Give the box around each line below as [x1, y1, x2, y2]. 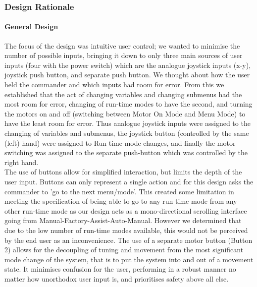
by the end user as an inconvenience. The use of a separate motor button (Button [4, 234, 253, 245]
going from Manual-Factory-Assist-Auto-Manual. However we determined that [4, 215, 242, 226]
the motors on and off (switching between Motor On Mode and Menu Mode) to [4, 108, 246, 118]
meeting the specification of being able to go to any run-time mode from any [4, 196, 237, 206]
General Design [4, 21, 58, 32]
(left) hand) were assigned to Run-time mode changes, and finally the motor [4, 137, 236, 148]
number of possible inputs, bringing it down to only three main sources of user [4, 50, 243, 60]
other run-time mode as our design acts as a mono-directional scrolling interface [4, 205, 247, 216]
